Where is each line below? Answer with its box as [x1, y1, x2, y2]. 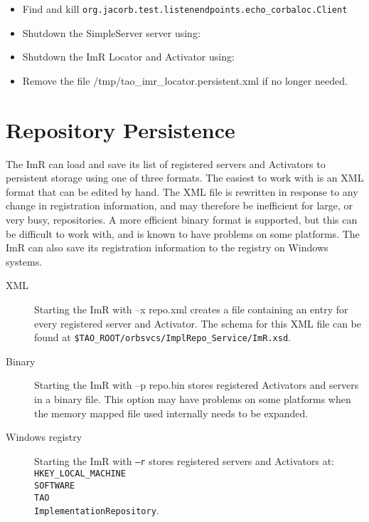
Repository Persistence [6, 115, 235, 144]
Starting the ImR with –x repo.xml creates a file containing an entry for [34, 301, 348, 316]
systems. [6, 254, 43, 268]
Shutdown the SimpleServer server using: [22, 25, 200, 40]
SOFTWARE [34, 481, 75, 491]
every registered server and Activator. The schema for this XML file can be [34, 315, 361, 330]
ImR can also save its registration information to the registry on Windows [6, 240, 328, 255]
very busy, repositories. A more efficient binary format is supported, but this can [6, 212, 358, 226]
